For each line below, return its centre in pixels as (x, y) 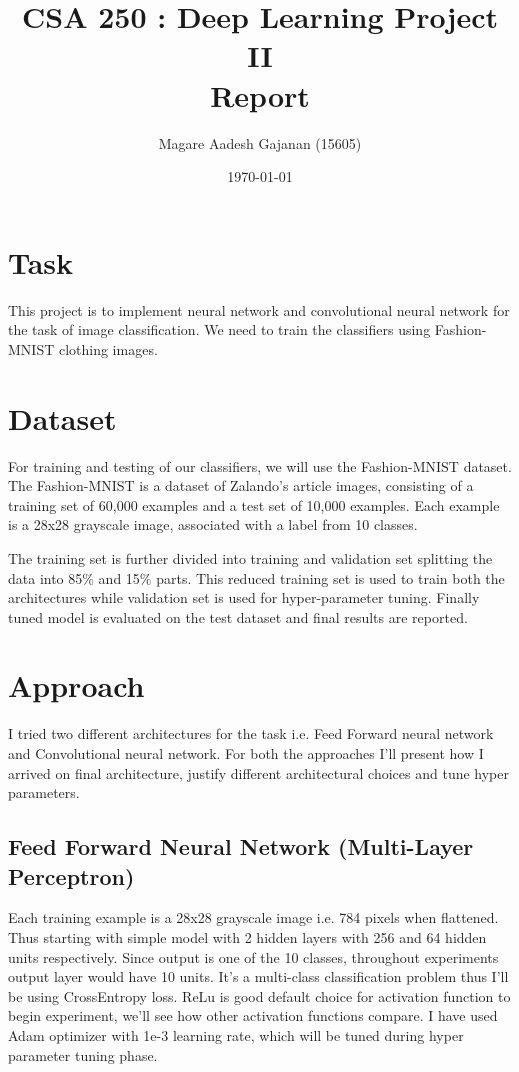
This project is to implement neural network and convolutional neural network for (259, 309)
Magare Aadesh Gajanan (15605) (260, 142)
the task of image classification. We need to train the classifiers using (219, 329)
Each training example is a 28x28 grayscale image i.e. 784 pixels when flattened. (253, 917)
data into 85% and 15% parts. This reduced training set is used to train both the (256, 577)
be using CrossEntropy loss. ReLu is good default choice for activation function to (259, 995)
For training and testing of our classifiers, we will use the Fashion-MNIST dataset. (260, 465)
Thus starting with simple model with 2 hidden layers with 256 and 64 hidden (247, 936)
